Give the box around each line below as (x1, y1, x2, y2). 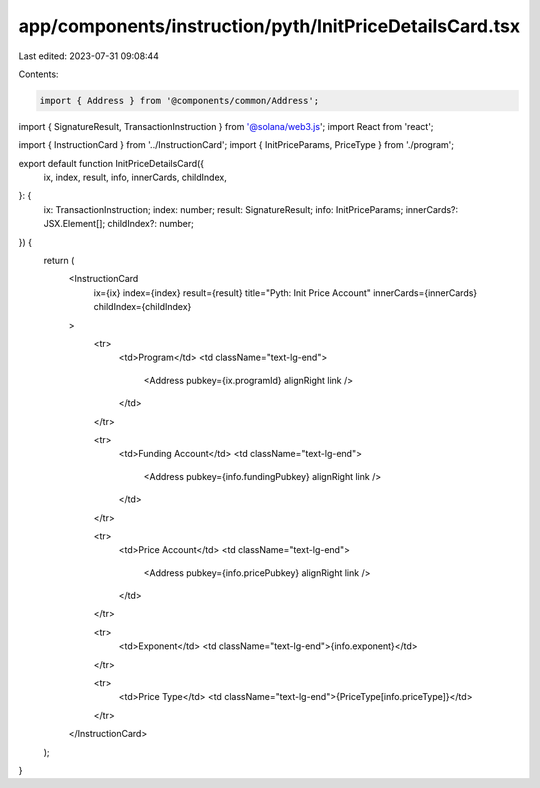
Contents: (18, 68, 59, 80)
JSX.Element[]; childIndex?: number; (43, 218, 194, 230)
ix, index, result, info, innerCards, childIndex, (43, 171, 227, 184)
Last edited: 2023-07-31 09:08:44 (18, 50, 160, 62)
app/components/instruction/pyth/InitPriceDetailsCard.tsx (18, 15, 520, 37)
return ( (43, 255, 75, 267)
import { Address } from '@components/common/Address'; (39, 95, 320, 106)
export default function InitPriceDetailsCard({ (18, 157, 205, 169)
